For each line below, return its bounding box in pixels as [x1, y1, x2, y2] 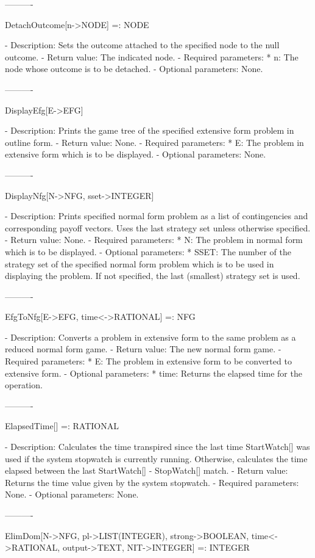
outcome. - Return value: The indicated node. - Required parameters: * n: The [5, 50, 299, 63]
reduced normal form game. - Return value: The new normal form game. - [5, 342, 281, 355]
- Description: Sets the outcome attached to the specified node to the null [5, 38, 280, 51]
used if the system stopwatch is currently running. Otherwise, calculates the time [5, 452, 308, 465]
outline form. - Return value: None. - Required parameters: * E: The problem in [5, 136, 304, 148]
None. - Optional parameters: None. [5, 488, 139, 501]
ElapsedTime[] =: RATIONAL [5, 419, 119, 432]
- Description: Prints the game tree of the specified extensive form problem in [5, 124, 294, 137]
